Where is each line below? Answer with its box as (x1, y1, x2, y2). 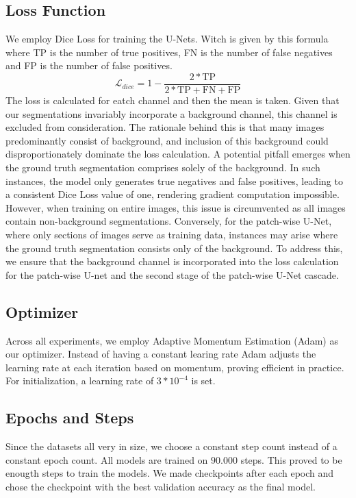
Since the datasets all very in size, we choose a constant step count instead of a (5, 439, 338, 453)
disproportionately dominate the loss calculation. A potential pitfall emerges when (5, 147, 351, 161)
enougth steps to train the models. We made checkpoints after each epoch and (5, 466, 334, 480)
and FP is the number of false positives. (5, 58, 173, 73)
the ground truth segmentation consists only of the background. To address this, (5, 240, 343, 255)
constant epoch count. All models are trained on (5, 452, 208, 466)
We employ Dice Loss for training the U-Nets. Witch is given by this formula (5, 32, 329, 46)
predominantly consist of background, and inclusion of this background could (5, 133, 329, 147)
